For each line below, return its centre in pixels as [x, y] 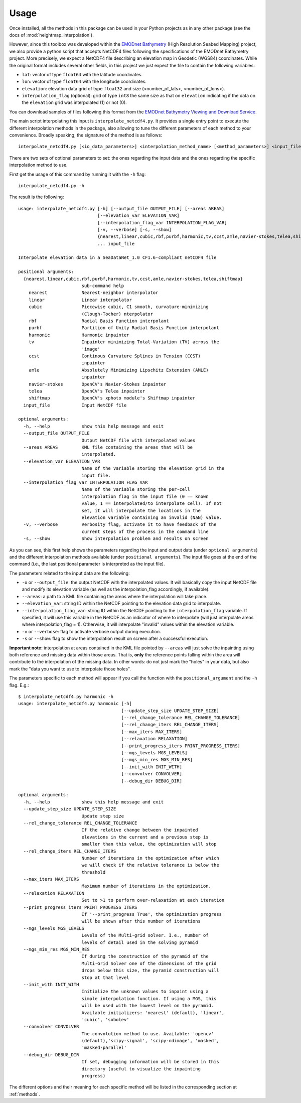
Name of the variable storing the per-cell [136, 490]
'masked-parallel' [104, 1048]
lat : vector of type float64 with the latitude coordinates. [82, 74]
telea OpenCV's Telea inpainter [87, 391]
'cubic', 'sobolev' [106, 1019]
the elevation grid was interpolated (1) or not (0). [74, 102]
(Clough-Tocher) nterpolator [117, 314]
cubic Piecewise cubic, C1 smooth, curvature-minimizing [118, 307]
